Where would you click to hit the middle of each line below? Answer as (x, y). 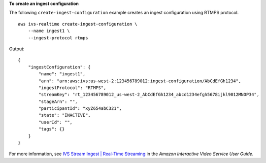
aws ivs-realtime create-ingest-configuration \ (78, 24)
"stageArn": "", (58, 101)
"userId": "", (56, 122)
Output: (17, 49)
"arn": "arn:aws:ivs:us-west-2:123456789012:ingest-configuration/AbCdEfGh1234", (140, 81)
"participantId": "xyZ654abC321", (80, 109)
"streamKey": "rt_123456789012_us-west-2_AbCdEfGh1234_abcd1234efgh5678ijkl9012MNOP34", (149, 95)
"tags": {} (52, 129)
